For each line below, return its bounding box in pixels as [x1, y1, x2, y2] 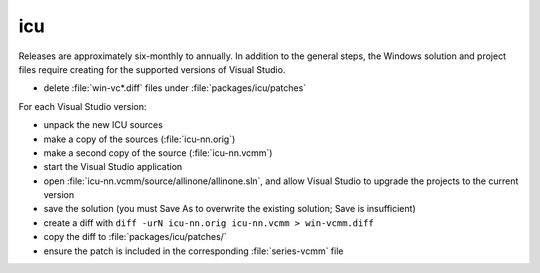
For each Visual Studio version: [18, 100, 147, 112]
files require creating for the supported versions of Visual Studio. [18, 63, 286, 75]
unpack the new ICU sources [43, 119, 164, 131]
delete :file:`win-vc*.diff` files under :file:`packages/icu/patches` [43, 82, 307, 94]
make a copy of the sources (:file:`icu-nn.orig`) [43, 133, 236, 145]
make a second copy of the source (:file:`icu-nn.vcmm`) [43, 146, 273, 159]
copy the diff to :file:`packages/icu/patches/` [43, 231, 227, 243]
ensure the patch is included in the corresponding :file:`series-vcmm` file [43, 245, 344, 257]
